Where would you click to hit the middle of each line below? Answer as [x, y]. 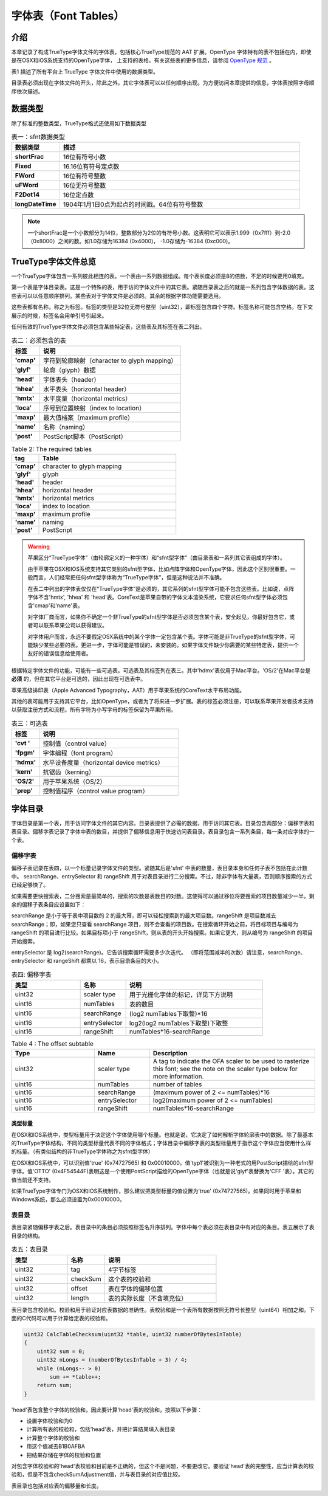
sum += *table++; [75, 1377]
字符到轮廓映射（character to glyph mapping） [110, 360]
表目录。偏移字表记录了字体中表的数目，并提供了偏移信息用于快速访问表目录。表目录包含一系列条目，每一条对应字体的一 [163, 832]
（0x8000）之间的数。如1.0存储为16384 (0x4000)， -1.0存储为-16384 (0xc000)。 [131, 241]
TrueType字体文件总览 [54, 261]
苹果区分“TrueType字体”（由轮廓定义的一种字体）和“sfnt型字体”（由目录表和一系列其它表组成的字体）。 [156, 558]
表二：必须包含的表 [39, 340]
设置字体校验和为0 [50, 1421]
